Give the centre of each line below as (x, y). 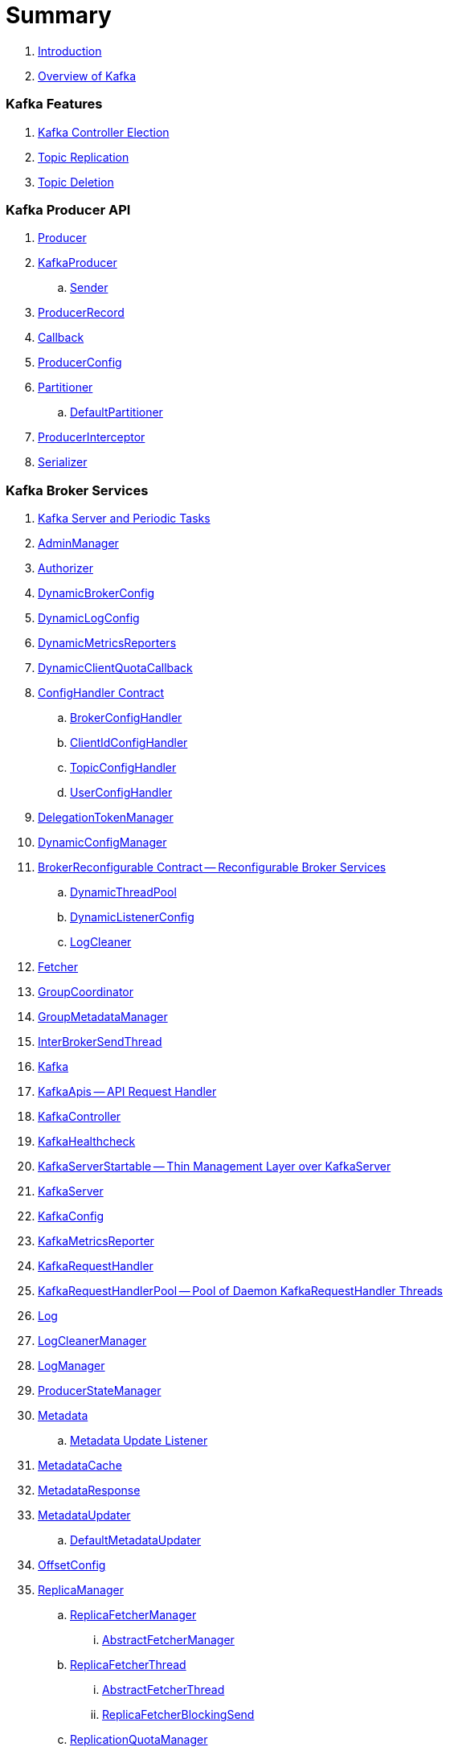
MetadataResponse (89, 1490)
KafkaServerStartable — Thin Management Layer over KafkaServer (215, 1166)
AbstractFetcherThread (164, 1689)
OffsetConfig (72, 1565)
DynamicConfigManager (102, 842)
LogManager (72, 1366)
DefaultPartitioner (117, 412)
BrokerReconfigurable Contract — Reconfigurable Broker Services (212, 867)
